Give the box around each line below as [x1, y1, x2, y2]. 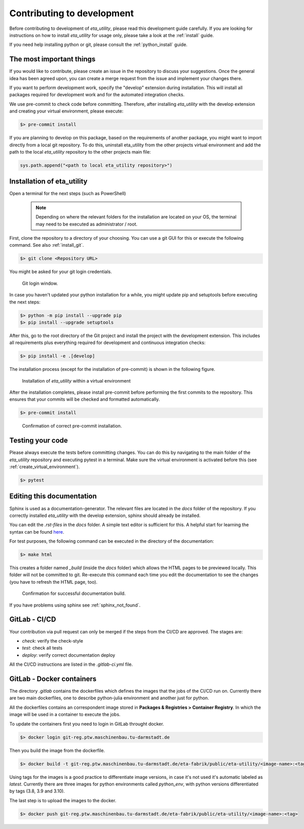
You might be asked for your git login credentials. [9, 269, 112, 275]
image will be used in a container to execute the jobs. [9, 711, 121, 718]
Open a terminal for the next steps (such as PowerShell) [9, 191, 126, 197]
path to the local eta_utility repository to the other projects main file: [9, 148, 151, 155]
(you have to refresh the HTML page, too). [9, 579, 98, 585]
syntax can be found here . [9, 529, 64, 535]
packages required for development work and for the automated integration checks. [9, 92, 185, 98]
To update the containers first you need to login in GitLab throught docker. [9, 721, 164, 727]
